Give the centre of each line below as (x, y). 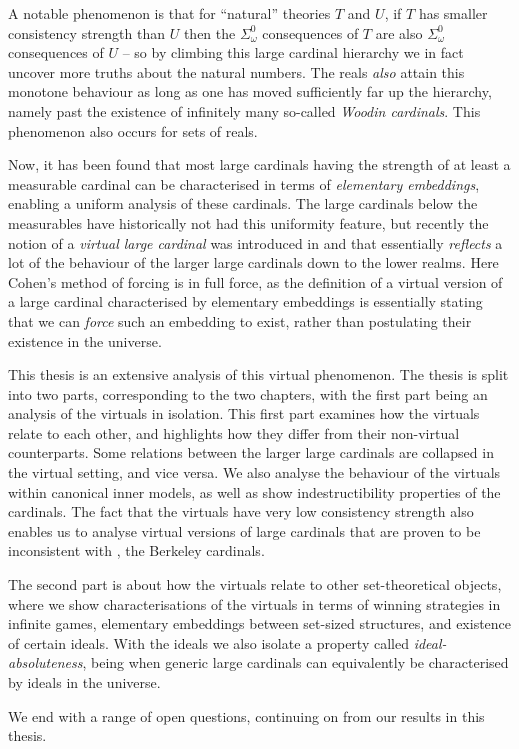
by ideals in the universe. (84, 682)
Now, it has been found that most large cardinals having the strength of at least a (259, 164)
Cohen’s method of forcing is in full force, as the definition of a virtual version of (255, 281)
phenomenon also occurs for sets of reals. (133, 130)
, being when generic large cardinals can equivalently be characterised (295, 662)
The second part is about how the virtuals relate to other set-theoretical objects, (255, 584)
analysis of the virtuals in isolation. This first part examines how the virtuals (244, 413)
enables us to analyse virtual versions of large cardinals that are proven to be (244, 530)
